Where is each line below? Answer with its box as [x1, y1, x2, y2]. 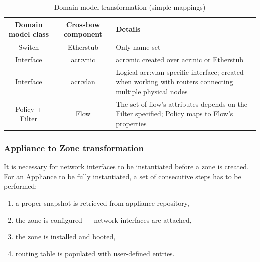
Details [116, 24, 141, 34]
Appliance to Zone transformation [4, 141, 144, 154]
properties [116, 118, 147, 128]
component [63, 29, 103, 39]
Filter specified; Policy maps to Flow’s [116, 108, 233, 119]
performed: [4, 181, 37, 191]
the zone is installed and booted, [15, 231, 116, 242]
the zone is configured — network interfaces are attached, [15, 214, 192, 225]
